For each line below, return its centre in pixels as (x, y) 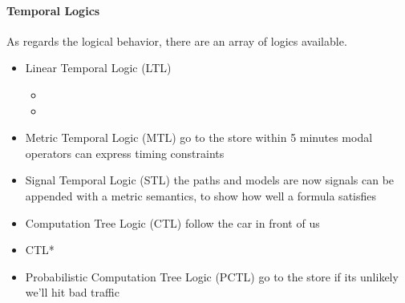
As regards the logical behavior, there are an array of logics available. (177, 40)
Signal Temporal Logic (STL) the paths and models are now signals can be (210, 180)
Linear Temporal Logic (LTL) (98, 68)
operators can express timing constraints (125, 153)
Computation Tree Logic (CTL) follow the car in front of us (172, 222)
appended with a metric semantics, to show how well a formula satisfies (201, 195)
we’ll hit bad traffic (72, 292)
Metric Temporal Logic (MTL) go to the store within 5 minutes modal (199, 137)
